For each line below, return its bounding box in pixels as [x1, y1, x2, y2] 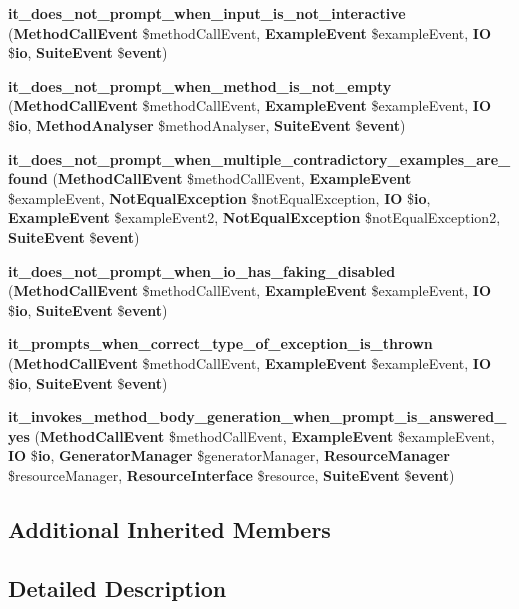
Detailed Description [8, 572, 227, 603]
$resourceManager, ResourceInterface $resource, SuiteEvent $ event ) [8, 464, 455, 485]
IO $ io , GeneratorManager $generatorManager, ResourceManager [8, 445, 450, 466]
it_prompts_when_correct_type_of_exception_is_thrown [8, 333, 433, 354]
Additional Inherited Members [8, 513, 331, 544]
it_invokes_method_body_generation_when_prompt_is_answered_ [8, 406, 507, 427]
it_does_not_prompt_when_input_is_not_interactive [8, 3, 406, 23]
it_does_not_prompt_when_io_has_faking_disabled [8, 260, 396, 281]
